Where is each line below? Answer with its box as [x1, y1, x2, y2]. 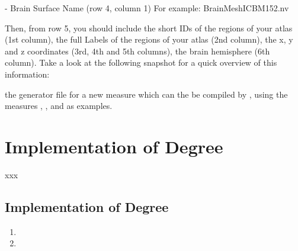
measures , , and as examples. [5, 99, 113, 112]
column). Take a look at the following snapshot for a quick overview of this [5, 56, 277, 69]
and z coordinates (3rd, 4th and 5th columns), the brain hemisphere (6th [5, 44, 270, 57]
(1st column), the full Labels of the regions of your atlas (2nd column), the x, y [5, 33, 293, 46]
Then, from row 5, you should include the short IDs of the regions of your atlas [5, 21, 293, 34]
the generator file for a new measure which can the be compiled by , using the [5, 88, 288, 100]
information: [5, 67, 50, 80]
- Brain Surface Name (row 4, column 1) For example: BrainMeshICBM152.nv [5, 2, 289, 14]
